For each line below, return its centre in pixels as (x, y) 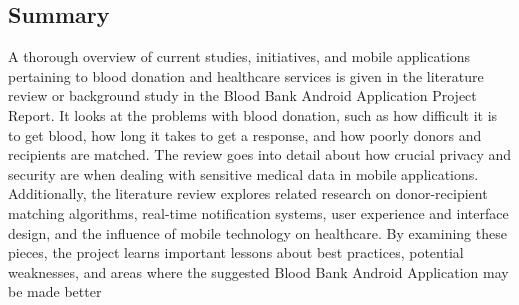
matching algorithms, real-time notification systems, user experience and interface (258, 212)
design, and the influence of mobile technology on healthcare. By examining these (257, 232)
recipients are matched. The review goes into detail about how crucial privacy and (260, 154)
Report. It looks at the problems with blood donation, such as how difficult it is (253, 114)
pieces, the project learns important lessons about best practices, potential (236, 252)
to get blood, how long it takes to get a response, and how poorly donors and (245, 134)
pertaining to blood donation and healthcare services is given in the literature (246, 75)
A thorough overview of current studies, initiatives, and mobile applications (239, 56)
